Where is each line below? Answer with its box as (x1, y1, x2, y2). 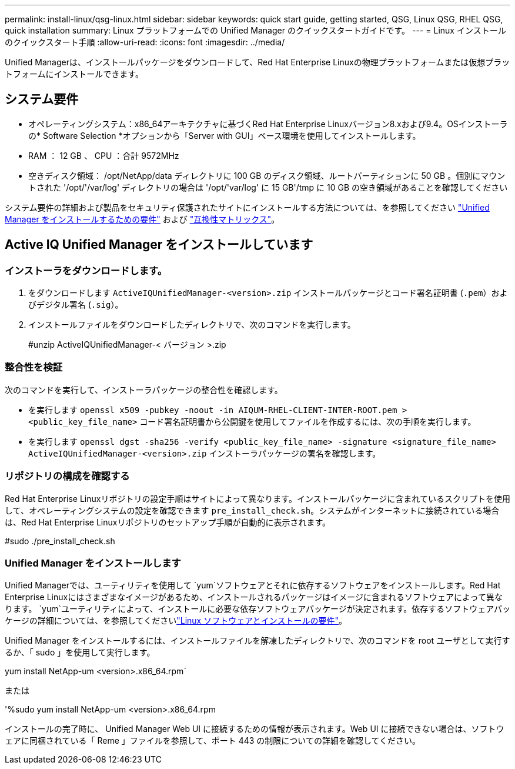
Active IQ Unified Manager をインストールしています (5, 237, 313, 252)
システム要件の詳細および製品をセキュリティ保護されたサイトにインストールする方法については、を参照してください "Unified (5, 202, 490, 212)
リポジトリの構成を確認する (5, 470, 130, 482)
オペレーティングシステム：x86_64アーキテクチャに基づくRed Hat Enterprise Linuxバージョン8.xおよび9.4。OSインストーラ (28, 118, 508, 129)
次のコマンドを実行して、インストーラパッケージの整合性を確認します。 (5, 384, 283, 395)
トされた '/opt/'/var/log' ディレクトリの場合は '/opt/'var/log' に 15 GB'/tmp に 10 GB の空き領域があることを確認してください (28, 182, 508, 192)
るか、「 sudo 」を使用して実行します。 (5, 647, 155, 658)
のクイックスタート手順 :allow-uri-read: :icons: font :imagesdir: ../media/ (5, 37, 285, 47)
